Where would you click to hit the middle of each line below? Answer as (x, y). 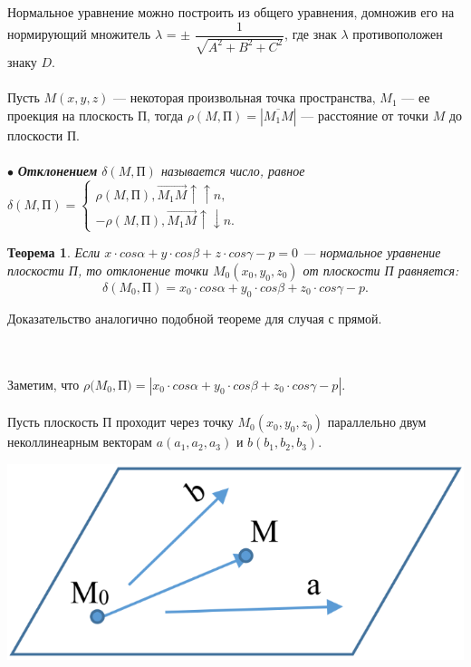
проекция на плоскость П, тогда (95, 115)
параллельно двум (377, 422)
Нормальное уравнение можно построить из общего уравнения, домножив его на (231, 12)
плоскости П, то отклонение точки (108, 271)
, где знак (311, 34)
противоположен (398, 34)
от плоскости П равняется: (381, 271)
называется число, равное (233, 171)
